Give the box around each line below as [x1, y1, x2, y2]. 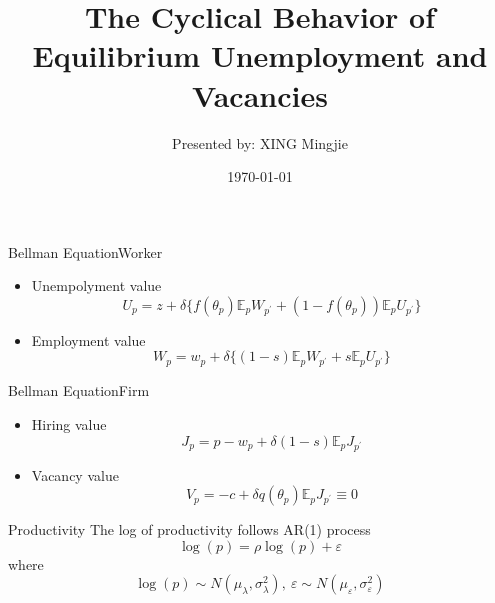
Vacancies [192, 74, 328, 115]
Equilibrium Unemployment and [32, 35, 488, 76]
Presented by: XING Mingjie [172, 132, 348, 153]
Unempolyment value [31, 275, 162, 296]
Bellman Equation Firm [8, 380, 150, 401]
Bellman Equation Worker [8, 241, 163, 262]
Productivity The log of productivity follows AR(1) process [8, 519, 371, 540]
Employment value [31, 329, 146, 350]
